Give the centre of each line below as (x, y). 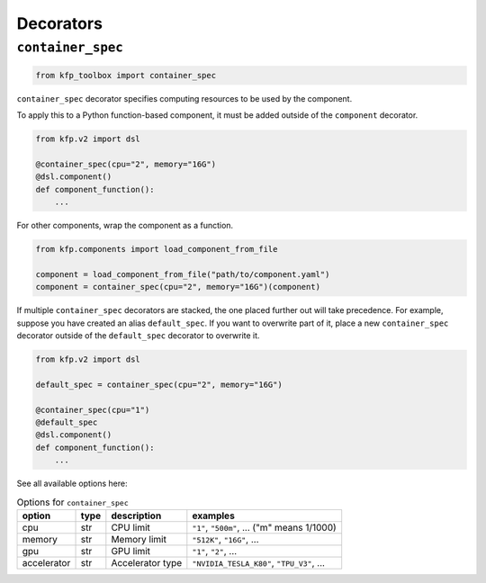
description (136, 516)
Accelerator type (147, 562)
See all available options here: (72, 484)
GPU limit (131, 551)
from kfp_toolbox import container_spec (126, 75)
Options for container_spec (73, 502)
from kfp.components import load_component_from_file (157, 249)
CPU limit (130, 527)
